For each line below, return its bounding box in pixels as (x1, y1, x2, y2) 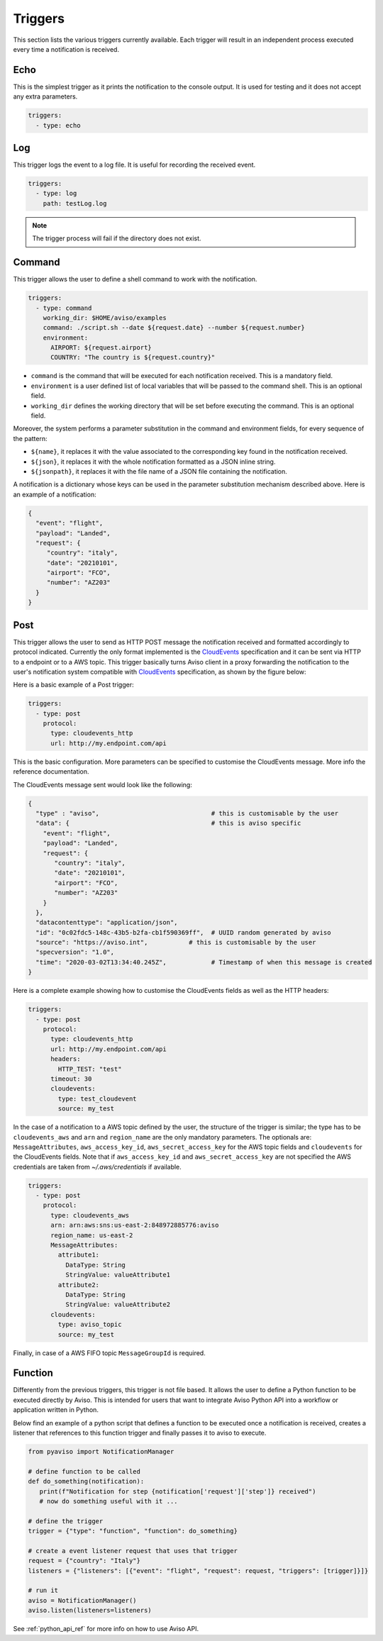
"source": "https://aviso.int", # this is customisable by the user (35, 938, 316, 947)
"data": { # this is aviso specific (35, 819, 301, 828)
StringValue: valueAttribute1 (65, 1271, 170, 1279)
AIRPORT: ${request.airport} (50, 344, 152, 352)
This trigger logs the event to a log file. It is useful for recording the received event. (13, 160, 256, 169)
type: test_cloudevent (57, 1094, 138, 1103)
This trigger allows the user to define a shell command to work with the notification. (13, 275, 257, 284)
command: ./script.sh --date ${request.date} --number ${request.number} (43, 323, 305, 332)
